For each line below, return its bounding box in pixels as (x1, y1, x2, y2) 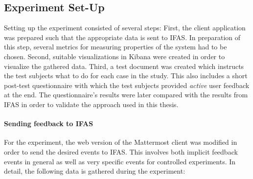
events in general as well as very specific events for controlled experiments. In (4, 156, 236, 166)
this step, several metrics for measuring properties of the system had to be (4, 42, 227, 52)
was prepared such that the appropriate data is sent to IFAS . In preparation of (4, 32, 241, 42)
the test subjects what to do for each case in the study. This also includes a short (4, 70, 248, 81)
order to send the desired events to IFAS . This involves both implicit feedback (4, 146, 238, 157)
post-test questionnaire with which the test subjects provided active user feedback (4, 80, 250, 90)
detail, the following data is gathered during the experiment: (4, 166, 185, 176)
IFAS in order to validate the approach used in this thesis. (4, 99, 179, 109)
